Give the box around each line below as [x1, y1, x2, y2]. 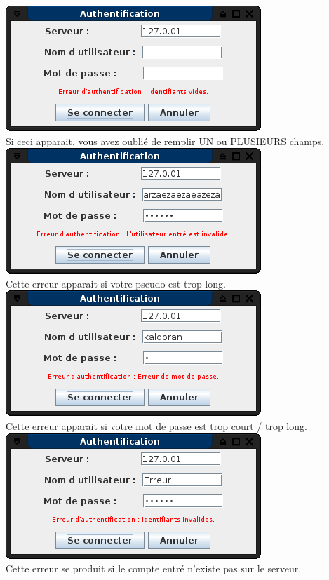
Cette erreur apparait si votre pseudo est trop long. [6, 276, 226, 290]
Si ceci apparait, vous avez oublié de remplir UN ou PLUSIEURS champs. [6, 133, 325, 148]
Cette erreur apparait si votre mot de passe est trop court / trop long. [6, 418, 307, 433]
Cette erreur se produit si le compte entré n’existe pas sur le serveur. [6, 561, 302, 576]
